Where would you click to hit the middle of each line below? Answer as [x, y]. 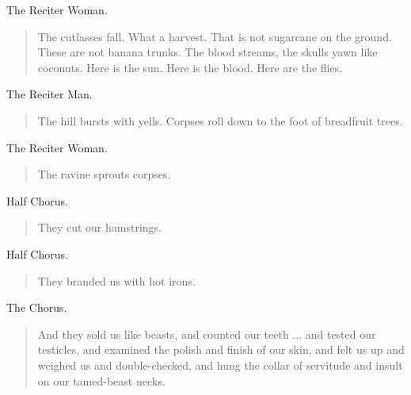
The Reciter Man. [49, 94]
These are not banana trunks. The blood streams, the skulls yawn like [207, 52]
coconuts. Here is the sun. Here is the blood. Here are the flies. [190, 67]
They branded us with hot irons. [116, 280]
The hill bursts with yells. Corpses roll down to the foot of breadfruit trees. [220, 120]
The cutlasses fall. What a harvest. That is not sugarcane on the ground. [215, 36]
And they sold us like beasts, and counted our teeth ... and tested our [207, 334]
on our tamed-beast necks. [101, 380]
